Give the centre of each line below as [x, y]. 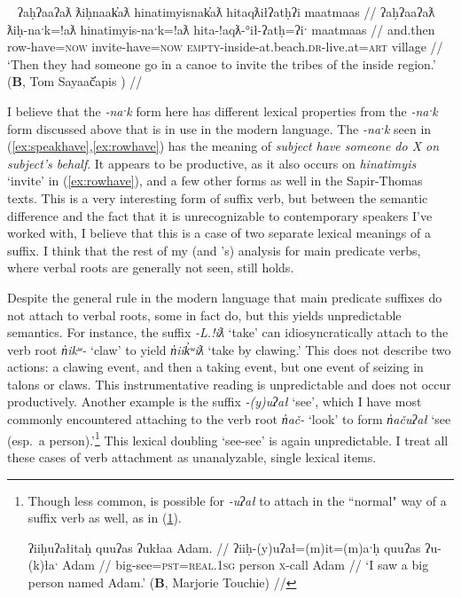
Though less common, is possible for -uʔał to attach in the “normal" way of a [237, 500]
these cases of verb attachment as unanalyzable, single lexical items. [192, 456]
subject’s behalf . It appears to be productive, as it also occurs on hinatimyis [212, 163]
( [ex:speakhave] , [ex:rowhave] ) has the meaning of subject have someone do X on [223, 146]
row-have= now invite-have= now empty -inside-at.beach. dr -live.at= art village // [225, 47]
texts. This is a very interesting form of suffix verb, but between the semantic [218, 197]
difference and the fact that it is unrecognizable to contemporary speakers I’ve [220, 215]
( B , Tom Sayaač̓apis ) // [75, 81]
